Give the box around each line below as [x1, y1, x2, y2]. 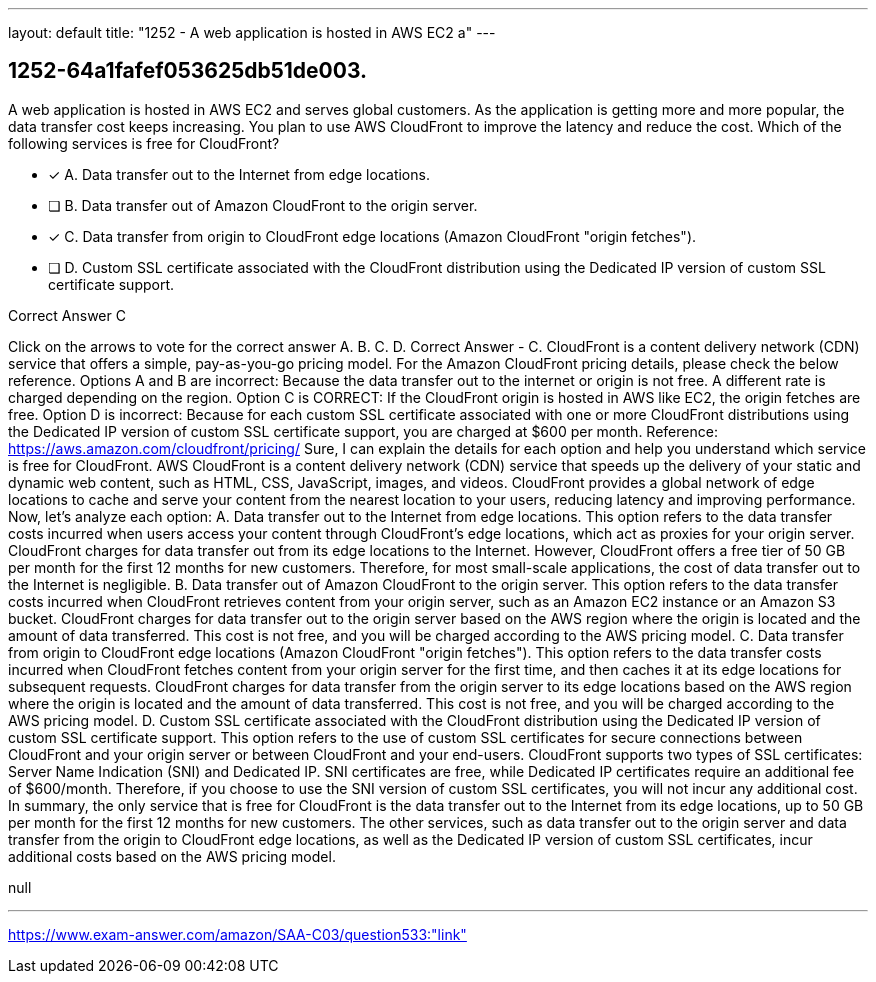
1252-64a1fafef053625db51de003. [8, 58, 368, 84]
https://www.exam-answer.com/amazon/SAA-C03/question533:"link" [8, 925, 467, 943]
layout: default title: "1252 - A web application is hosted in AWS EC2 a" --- [8, 24, 496, 41]
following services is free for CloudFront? [8, 134, 280, 152]
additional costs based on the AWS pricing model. [8, 847, 336, 865]
